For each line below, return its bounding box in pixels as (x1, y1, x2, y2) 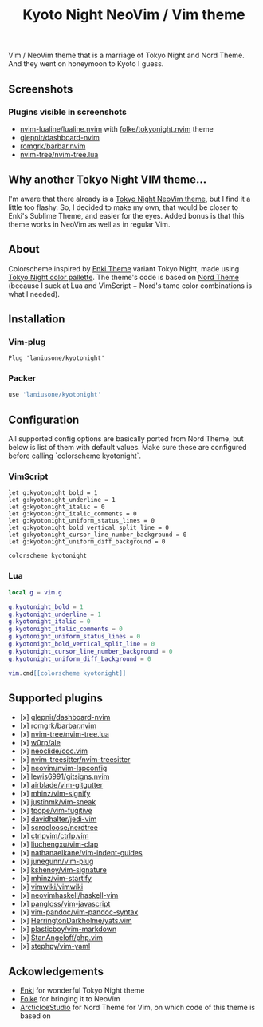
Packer (8, 373, 37, 384)
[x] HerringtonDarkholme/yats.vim (19, 916, 133, 926)
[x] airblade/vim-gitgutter (19, 780, 104, 790)
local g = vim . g (8, 588, 62, 596)
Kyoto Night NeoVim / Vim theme (22, 6, 245, 24)
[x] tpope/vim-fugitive (19, 806, 93, 816)
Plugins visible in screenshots (8, 106, 128, 117)
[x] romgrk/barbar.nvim (19, 721, 97, 731)
